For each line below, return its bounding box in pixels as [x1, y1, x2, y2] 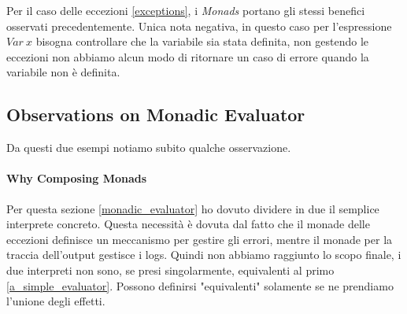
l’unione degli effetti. [6, 293, 105, 309]
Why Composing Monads [6, 170, 147, 187]
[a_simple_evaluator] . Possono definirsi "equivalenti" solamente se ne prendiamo [6, 277, 394, 294]
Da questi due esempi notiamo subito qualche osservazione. [6, 139, 291, 156]
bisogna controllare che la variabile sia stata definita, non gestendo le [35, 33, 369, 50]
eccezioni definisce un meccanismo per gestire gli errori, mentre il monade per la [6, 231, 393, 247]
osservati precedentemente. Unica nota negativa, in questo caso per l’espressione [6, 17, 392, 34]
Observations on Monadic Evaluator [6, 102, 305, 127]
